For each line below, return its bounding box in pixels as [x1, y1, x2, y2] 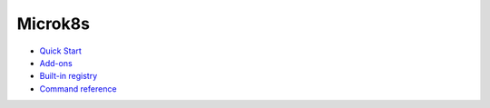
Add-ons [39, 57, 73, 68]
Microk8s [16, 14, 91, 34]
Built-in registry [39, 71, 98, 82]
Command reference [39, 83, 117, 94]
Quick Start [39, 45, 82, 56]
